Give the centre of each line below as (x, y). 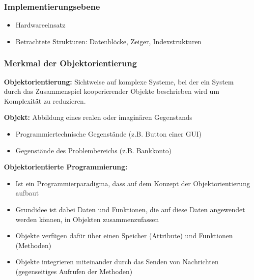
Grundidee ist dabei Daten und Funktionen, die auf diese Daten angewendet (130, 209)
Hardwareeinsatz (41, 25)
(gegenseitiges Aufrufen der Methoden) (74, 271)
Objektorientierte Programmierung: (66, 167)
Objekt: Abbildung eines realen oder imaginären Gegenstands (98, 117)
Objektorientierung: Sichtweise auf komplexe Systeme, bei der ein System (119, 81)
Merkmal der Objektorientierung (71, 63)
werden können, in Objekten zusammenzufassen (87, 219)
